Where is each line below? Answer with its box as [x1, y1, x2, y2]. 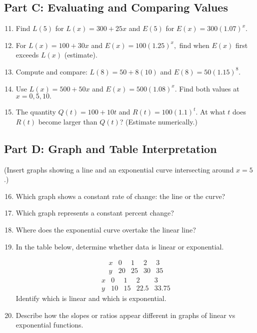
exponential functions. [15, 319, 83, 330]
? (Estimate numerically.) [119, 116, 197, 126]
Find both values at [179, 83, 239, 93]
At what [200, 106, 225, 117]
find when [179, 39, 209, 50]
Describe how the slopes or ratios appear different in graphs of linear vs [15, 309, 235, 320]
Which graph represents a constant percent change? [15, 207, 174, 218]
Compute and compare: [15, 66, 87, 76]
